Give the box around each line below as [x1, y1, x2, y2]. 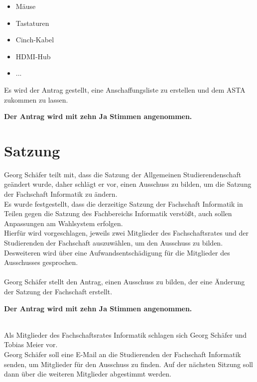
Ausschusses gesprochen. [4, 257, 78, 267]
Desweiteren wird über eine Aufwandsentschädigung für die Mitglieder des [4, 247, 230, 257]
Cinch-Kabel [15, 34, 54, 45]
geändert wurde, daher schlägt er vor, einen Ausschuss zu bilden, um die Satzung [4, 179, 252, 189]
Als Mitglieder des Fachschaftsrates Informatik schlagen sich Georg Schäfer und [4, 329, 247, 340]
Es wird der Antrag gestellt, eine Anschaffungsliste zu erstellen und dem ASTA [4, 84, 246, 95]
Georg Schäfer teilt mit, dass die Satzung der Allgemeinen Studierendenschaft [4, 169, 242, 179]
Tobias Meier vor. [4, 339, 58, 350]
